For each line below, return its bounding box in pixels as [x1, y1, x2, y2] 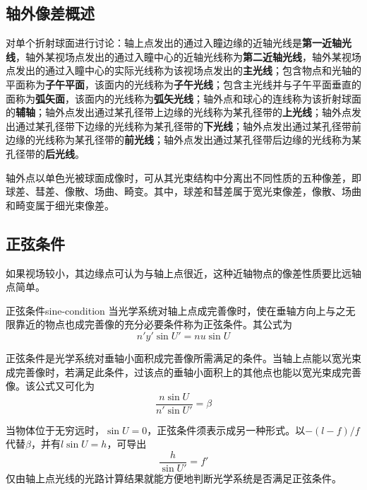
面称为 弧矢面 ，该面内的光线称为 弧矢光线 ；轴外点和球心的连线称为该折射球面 [6, 91, 361, 105]
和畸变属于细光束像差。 [6, 197, 114, 212]
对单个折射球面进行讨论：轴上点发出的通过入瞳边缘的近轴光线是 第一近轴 [6, 35, 342, 50]
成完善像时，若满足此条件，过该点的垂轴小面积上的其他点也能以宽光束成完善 [6, 364, 361, 379]
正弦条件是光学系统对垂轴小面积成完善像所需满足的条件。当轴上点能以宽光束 [6, 350, 361, 365]
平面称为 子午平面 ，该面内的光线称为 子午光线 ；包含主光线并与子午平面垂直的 [6, 76, 361, 91]
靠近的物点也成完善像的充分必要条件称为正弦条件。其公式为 [15, 317, 292, 332]
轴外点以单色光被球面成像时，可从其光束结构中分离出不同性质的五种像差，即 [6, 170, 361, 185]
